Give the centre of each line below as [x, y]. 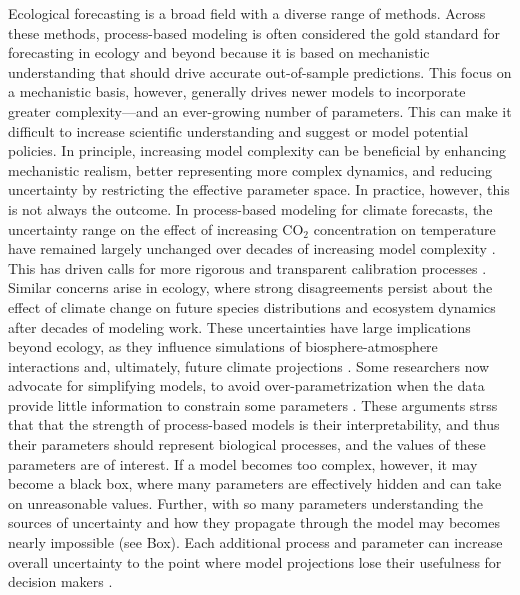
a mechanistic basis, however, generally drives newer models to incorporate [237, 91]
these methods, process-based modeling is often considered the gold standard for [254, 32]
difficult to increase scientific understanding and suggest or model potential [238, 130]
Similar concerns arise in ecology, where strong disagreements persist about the [250, 287]
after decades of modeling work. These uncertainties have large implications [239, 326]
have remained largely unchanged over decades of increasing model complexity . [252, 248]
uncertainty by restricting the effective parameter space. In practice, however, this [259, 189]
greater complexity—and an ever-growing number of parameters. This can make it [260, 110]
